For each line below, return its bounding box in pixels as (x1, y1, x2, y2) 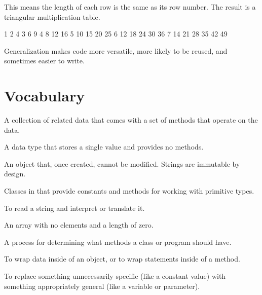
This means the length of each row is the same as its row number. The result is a (4, 2, 256, 12)
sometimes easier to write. (4, 55, 85, 66)
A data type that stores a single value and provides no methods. (4, 141, 204, 152)
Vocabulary (4, 85, 85, 106)
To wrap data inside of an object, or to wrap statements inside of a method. (4, 253, 240, 264)
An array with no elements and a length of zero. (4, 219, 154, 230)
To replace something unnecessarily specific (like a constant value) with (4, 271, 226, 281)
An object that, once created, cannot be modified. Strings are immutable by (4, 158, 240, 169)
